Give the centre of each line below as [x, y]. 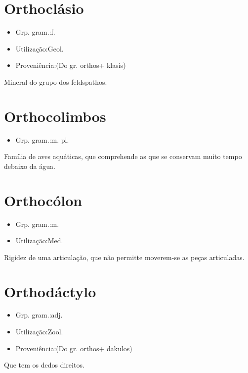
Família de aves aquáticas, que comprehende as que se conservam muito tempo [123, 156]
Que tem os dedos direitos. [44, 365]
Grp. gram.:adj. [39, 315]
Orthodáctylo [50, 291]
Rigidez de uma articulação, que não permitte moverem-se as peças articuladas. [124, 257]
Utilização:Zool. [39, 332]
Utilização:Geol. [40, 48]
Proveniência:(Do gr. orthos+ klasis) [71, 65]
